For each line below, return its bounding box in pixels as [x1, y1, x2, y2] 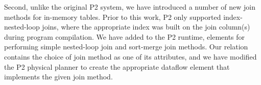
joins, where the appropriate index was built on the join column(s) [42, 21, 250, 32]
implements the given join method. [4, 71, 113, 82]
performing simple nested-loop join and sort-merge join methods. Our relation [4, 41, 248, 52]
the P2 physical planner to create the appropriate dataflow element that [4, 61, 230, 72]
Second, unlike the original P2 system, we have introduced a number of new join [4, 2, 256, 12]
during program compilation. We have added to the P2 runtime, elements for [4, 31, 245, 42]
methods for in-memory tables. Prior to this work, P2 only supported [4, 11, 221, 22]
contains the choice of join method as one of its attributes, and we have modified [4, 51, 257, 62]
